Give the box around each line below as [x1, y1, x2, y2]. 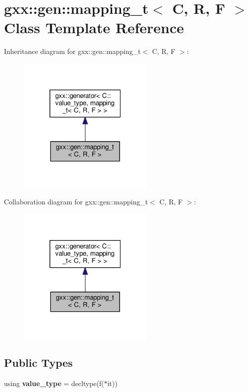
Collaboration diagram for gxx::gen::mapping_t [4, 196, 148, 207]
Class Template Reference [4, 17, 184, 38]
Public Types [4, 354, 73, 370]
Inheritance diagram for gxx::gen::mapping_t [4, 46, 141, 56]
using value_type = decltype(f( [4, 378, 104, 388]
